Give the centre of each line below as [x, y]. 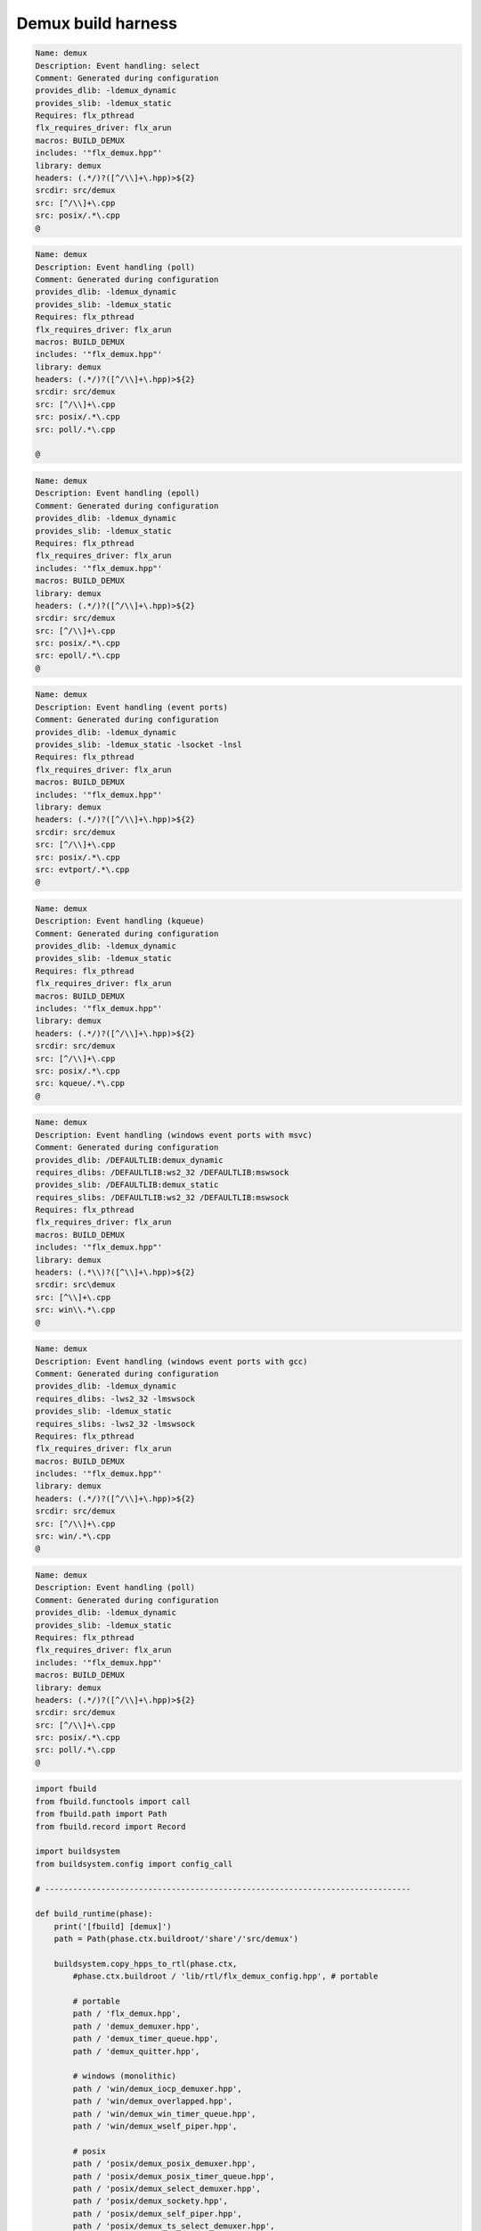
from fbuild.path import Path [101, 1814]
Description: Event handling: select [118, 66]
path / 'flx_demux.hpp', [127, 2014]
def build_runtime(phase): [94, 1914]
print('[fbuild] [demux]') [113, 1926]
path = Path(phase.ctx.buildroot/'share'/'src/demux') [176, 1939]
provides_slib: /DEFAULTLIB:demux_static [127, 1185]
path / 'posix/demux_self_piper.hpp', [157, 2214]
